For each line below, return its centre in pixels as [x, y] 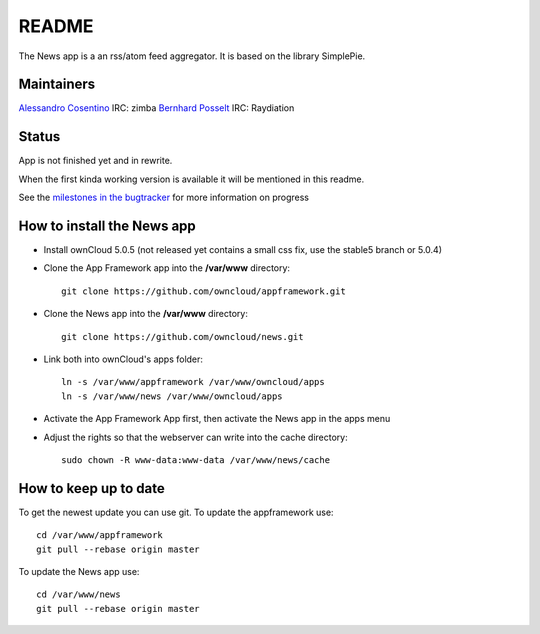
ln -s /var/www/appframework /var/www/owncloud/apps [193, 382]
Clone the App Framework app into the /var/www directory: [166, 268]
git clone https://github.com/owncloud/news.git [182, 336]
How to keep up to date [91, 488]
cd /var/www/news [78, 594]
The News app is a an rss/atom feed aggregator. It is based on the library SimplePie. [192, 56]
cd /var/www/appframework [100, 535]
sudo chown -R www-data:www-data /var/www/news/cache [195, 459]
